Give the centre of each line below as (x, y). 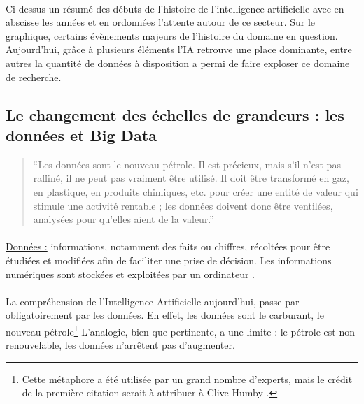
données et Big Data (81, 135)
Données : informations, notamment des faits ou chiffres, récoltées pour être (168, 246)
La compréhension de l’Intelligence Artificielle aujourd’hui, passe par (153, 301)
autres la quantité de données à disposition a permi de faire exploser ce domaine (178, 63)
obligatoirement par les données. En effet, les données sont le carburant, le (165, 315)
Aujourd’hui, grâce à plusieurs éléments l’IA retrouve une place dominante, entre (179, 49)
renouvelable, (34, 345)
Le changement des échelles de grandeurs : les (175, 114)
